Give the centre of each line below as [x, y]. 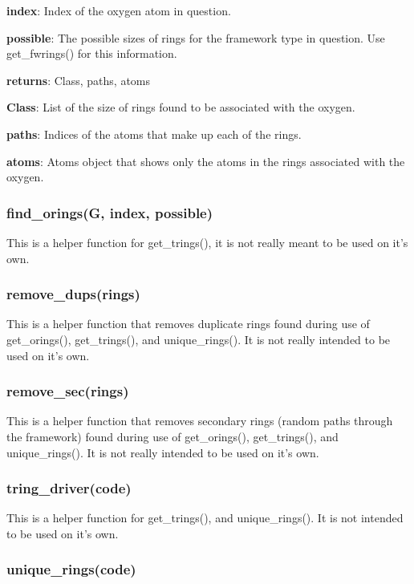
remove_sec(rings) [68, 391]
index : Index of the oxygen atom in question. [119, 10]
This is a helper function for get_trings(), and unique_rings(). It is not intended [205, 518]
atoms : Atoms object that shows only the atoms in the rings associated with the [206, 161]
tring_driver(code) [69, 488]
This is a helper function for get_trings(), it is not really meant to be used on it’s [207, 242]
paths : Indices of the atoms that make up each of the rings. [154, 134]
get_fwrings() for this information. [92, 53]
